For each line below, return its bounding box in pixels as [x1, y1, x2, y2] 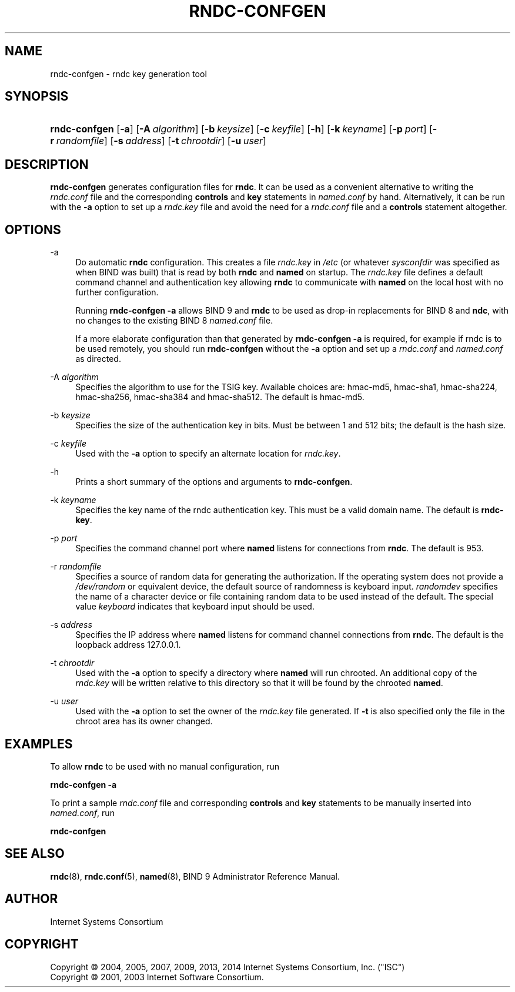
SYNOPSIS [5, 89, 69, 104]
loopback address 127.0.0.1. [75, 640, 181, 650]
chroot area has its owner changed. [75, 716, 213, 727]
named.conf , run [50, 807, 115, 818]
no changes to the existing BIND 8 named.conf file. [75, 315, 273, 326]
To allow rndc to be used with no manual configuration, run [50, 761, 279, 771]
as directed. [75, 354, 121, 364]
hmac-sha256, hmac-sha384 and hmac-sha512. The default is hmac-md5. [75, 392, 364, 402]
